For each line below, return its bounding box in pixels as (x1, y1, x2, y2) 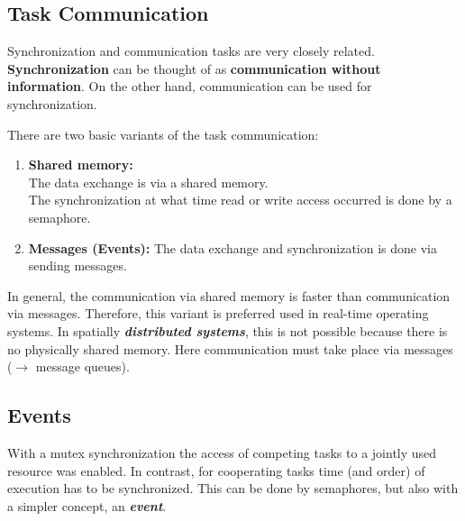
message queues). (35, 357, 130, 376)
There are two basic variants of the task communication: (7, 124, 319, 143)
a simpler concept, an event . (7, 496, 167, 515)
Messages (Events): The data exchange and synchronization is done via (28, 238, 437, 257)
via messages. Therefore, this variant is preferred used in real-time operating (7, 304, 429, 323)
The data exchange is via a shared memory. (28, 172, 269, 191)
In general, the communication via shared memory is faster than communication (7, 286, 451, 305)
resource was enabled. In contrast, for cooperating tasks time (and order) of (7, 461, 425, 480)
